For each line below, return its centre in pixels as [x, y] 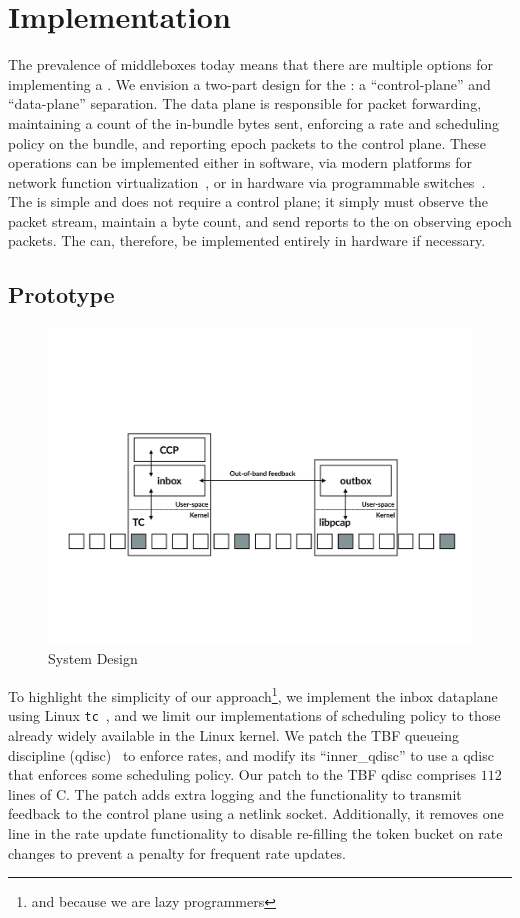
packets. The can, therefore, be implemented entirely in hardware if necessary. [247, 240]
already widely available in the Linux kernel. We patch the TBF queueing [234, 734]
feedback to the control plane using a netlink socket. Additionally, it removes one [256, 813]
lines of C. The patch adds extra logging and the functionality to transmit [235, 793]
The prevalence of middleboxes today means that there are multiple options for [250, 64]
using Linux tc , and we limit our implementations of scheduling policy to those [254, 715]
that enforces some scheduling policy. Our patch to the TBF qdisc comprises [242, 774]
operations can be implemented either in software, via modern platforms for [240, 162]
